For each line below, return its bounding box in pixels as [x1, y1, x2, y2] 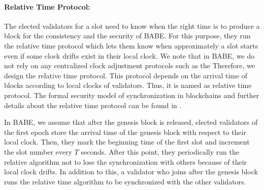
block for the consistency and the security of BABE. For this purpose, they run [4, 30, 251, 41]
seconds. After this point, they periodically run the [81, 146, 239, 157]
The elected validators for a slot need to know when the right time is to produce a [4, 20, 260, 31]
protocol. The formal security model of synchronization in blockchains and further [4, 89, 259, 100]
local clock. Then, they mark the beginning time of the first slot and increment [4, 136, 250, 147]
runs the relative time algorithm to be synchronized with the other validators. [4, 176, 246, 186]
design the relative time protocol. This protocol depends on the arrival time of [4, 70, 248, 80]
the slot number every [4, 146, 72, 157]
